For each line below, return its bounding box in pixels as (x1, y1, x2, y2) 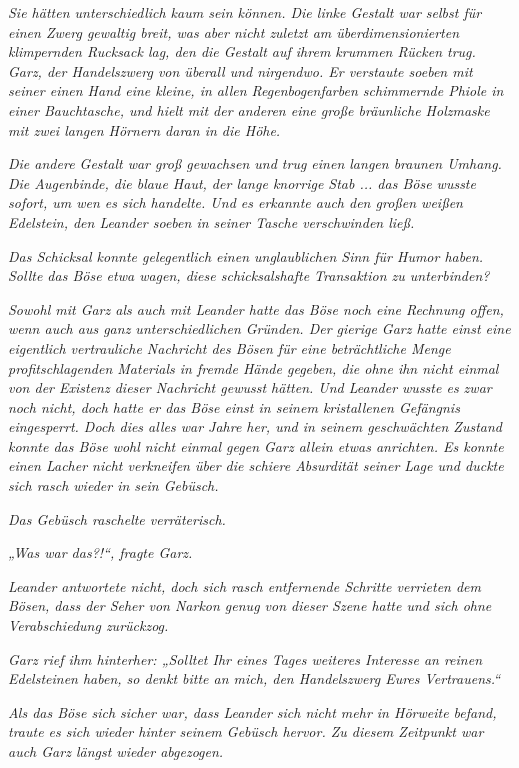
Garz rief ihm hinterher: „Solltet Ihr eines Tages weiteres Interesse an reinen (8, 648, 483, 669)
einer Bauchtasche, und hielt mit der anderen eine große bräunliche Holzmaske (8, 99, 490, 120)
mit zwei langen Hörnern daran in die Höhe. (8, 119, 281, 140)
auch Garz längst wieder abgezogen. (8, 741, 224, 761)
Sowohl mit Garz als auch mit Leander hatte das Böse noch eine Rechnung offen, (8, 298, 504, 319)
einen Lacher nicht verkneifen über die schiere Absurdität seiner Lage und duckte (8, 455, 504, 476)
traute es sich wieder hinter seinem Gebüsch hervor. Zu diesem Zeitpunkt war (8, 721, 484, 742)
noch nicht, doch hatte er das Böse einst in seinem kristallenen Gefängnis (8, 396, 460, 417)
